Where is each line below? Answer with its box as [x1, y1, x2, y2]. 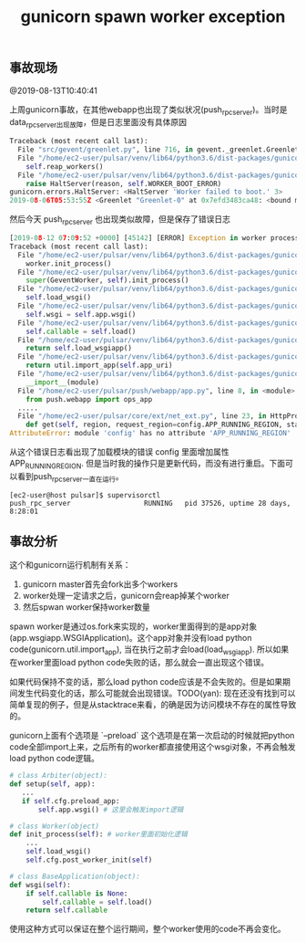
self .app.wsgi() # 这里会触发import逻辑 [37, 805, 184, 814]
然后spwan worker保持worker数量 [22, 602, 150, 613]
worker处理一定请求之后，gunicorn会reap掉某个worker [22, 591, 230, 602]
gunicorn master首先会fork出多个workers [22, 579, 178, 590]
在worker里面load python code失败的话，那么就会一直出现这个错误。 [9, 657, 270, 668]
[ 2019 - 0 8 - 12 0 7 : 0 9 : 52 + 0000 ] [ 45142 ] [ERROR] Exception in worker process [9, 234, 300, 243]
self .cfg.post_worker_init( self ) [25, 855, 153, 864]
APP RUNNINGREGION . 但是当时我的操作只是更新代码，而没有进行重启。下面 [9, 458, 285, 471]
